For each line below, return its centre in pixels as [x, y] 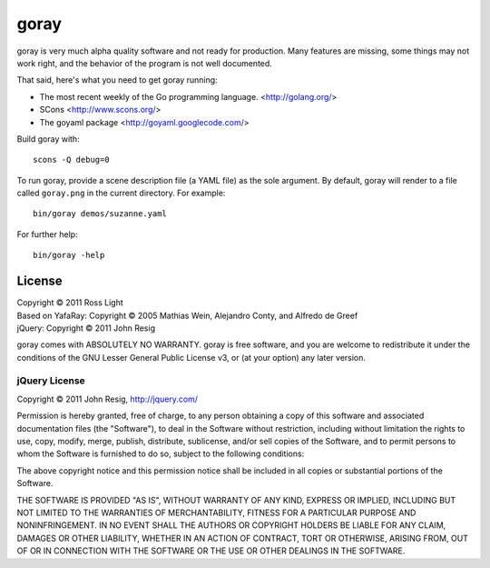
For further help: [47, 234]
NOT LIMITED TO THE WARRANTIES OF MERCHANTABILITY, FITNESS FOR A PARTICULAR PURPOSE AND [216, 513]
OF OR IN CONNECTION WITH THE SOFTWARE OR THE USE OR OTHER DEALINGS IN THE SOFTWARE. [211, 551]
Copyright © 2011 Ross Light [70, 303]
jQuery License [51, 381]
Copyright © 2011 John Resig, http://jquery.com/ [108, 399]
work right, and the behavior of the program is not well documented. [144, 63]
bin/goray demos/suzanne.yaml [100, 214]
